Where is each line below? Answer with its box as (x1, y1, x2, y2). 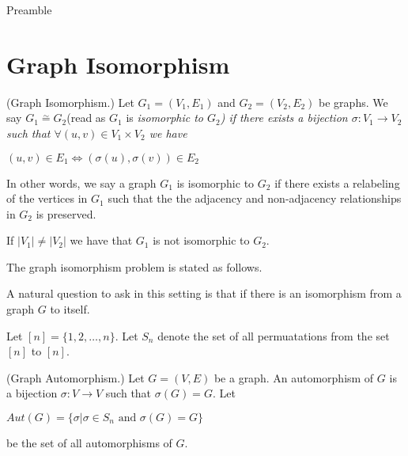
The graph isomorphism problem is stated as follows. (6, 258, 263, 275)
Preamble (6, 2, 52, 17)
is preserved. (36, 205, 96, 222)
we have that (70, 232, 133, 249)
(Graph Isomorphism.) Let (6, 93, 134, 110)
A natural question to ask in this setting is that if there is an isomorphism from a (6, 285, 402, 302)
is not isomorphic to (153, 232, 250, 249)
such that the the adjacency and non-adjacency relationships (108, 190, 402, 207)
